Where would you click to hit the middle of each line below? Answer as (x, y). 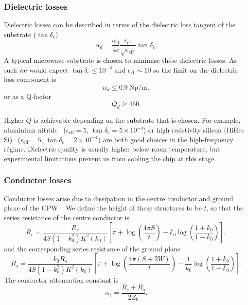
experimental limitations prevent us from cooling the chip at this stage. (110, 158)
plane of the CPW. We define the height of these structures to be (103, 208)
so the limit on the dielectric (195, 69)
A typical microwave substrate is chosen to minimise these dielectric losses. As (121, 60)
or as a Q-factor (27, 96)
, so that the (225, 208)
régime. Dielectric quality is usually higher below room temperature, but (112, 149)
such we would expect (36, 69)
